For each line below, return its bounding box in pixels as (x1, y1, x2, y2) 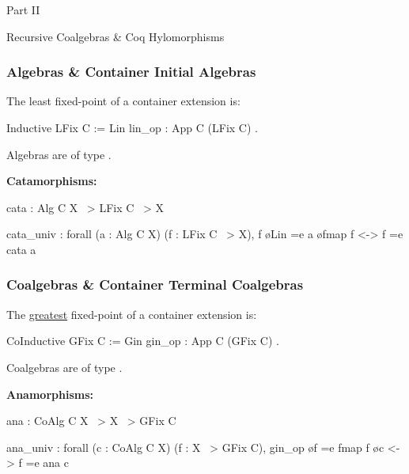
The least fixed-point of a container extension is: (6, 93, 240, 109)
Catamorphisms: (6, 173, 97, 189)
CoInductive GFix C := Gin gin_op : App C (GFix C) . (6, 332, 279, 349)
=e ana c (25, 454, 69, 471)
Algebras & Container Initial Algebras (6, 62, 256, 82)
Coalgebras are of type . (6, 358, 123, 375)
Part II (6, 2, 40, 17)
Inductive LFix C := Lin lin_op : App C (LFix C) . (6, 119, 258, 135)
